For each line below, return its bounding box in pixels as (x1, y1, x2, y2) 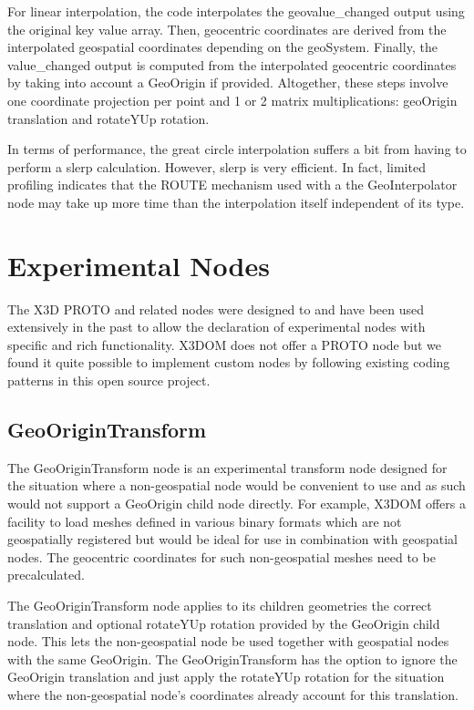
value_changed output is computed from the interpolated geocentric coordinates (7, 55, 457, 74)
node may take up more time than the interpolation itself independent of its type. (7, 192, 465, 211)
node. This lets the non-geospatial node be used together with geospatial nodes (7, 632, 449, 651)
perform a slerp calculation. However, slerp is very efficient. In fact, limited (7, 157, 426, 176)
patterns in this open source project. (7, 371, 211, 390)
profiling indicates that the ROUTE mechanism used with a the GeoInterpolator (7, 175, 458, 194)
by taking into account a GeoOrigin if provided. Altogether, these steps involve (7, 73, 448, 92)
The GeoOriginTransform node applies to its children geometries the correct (7, 595, 432, 614)
